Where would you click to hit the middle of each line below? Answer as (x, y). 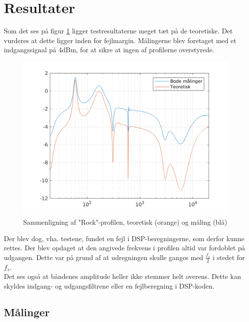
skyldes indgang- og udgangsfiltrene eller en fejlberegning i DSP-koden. (109, 285)
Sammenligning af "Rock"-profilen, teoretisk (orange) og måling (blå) (125, 222)
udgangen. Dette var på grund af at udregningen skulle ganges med (103, 257)
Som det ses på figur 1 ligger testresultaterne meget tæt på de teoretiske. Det (118, 31)
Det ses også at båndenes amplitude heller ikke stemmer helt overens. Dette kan (123, 276)
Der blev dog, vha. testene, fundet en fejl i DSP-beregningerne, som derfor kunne (124, 238)
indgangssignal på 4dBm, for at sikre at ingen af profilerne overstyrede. (109, 50)
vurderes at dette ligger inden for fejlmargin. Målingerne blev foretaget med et (120, 40)
